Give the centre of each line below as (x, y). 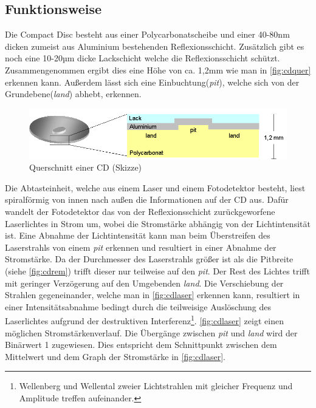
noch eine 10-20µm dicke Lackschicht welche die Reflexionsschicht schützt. (143, 58)
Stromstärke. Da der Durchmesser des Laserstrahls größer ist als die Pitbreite (149, 259)
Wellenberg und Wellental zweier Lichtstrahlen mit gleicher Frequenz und (156, 386)
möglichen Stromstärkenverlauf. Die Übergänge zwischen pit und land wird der (151, 332)
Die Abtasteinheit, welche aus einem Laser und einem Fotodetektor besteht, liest (155, 187)
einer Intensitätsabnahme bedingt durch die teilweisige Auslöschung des (138, 306)
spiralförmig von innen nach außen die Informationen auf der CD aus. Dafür (147, 199)
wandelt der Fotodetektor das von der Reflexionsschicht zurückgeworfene (140, 211)
